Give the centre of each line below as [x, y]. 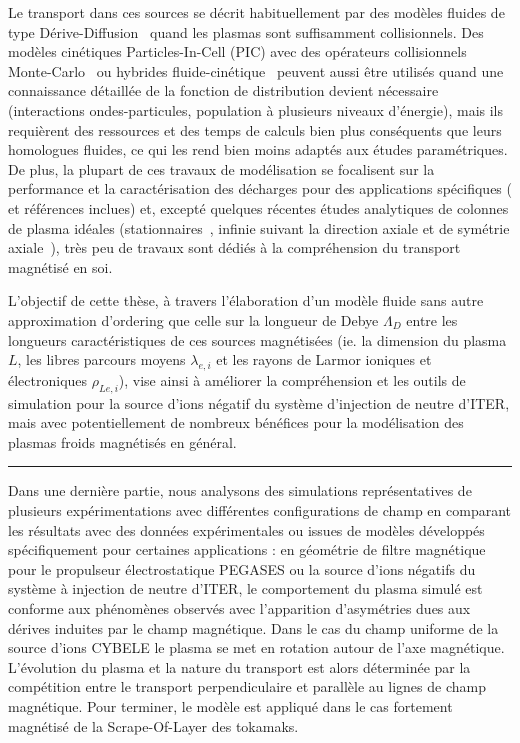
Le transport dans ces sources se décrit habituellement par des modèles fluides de [256, 12]
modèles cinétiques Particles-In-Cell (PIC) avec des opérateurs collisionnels [237, 51]
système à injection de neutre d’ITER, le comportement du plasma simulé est [245, 588]
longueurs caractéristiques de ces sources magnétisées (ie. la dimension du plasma [257, 339]
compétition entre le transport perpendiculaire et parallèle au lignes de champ [247, 686]
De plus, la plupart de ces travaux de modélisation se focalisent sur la [221, 168]
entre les [432, 319]
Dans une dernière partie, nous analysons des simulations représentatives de [240, 490]
